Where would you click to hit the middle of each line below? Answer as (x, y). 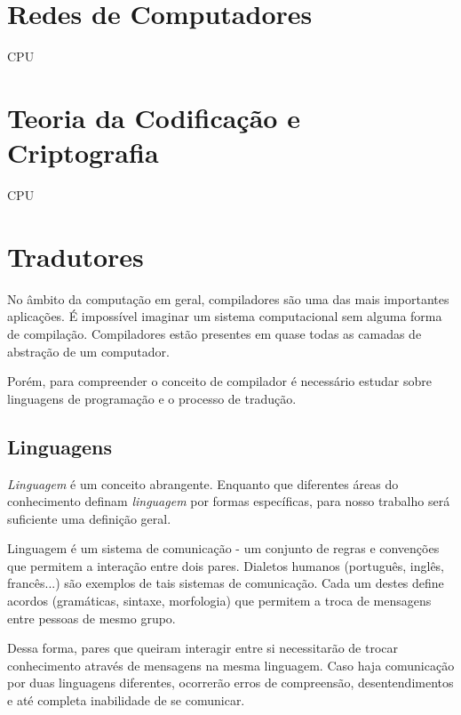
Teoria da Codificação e (154, 117)
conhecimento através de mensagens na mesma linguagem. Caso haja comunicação (231, 665)
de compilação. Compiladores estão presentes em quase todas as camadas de (215, 333)
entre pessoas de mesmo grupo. (91, 618)
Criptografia (83, 153)
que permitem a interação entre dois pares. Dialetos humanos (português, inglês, (226, 565)
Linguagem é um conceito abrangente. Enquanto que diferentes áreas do (203, 483)
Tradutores (76, 256)
